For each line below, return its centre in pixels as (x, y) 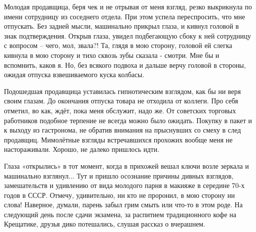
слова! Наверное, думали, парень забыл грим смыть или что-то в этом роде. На (123, 205)
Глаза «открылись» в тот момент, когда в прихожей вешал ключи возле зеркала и (127, 165)
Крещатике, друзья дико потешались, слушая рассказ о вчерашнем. (105, 224)
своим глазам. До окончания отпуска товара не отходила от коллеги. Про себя (121, 101)
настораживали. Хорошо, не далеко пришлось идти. (82, 149)
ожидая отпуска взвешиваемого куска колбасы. (74, 74)
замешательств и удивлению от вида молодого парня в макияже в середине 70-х (124, 185)
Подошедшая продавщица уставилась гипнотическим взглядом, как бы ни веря (123, 91)
